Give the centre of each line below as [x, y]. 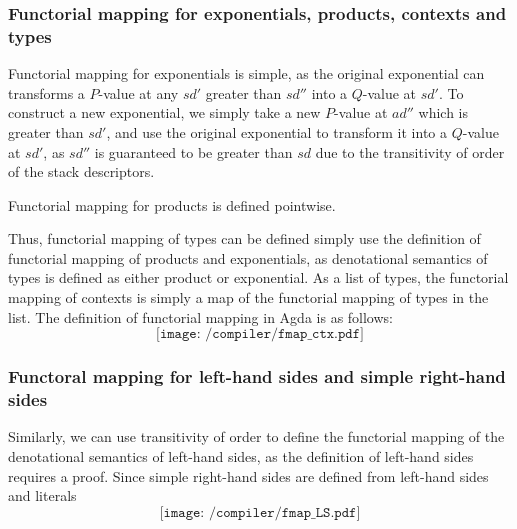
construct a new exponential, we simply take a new [164, 112]
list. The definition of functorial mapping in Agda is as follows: [200, 316]
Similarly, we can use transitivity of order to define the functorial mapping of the [256, 436]
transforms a [46, 92]
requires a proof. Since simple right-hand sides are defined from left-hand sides [248, 475]
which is [443, 112]
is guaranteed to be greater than [193, 151]
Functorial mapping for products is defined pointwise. [172, 204]
